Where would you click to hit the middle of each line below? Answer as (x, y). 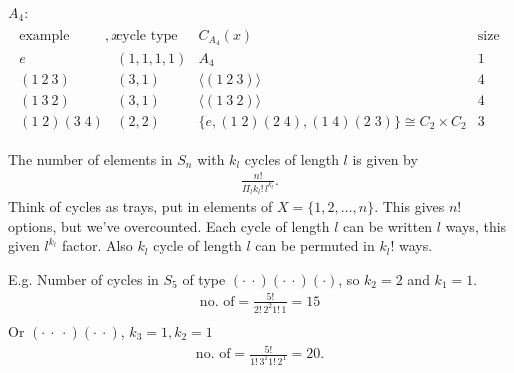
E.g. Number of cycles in (83, 278)
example (44, 35)
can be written (388, 225)
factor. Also (97, 245)
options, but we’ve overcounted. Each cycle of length (169, 225)
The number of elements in (90, 158)
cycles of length (291, 158)
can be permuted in (315, 245)
